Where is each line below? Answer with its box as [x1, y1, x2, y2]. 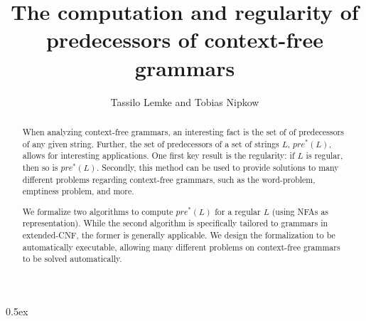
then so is [22, 161, 58, 173]
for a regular [215, 205, 261, 217]
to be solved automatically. [22, 253, 122, 265]
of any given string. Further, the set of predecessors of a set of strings [22, 137, 279, 149]
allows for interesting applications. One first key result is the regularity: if [22, 149, 295, 162]
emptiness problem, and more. [22, 185, 134, 197]
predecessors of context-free [45, 25, 324, 54]
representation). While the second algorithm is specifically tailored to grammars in [22, 217, 328, 229]
